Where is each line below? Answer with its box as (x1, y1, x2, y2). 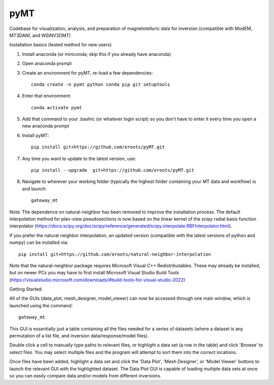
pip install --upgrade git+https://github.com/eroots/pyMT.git (31, 168, 195, 173)
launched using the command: (9, 302, 73, 308)
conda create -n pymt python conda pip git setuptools (31, 81, 170, 87)
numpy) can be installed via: (9, 239, 68, 246)
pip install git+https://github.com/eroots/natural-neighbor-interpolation (18, 251, 211, 257)
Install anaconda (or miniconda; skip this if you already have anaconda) (22, 51, 171, 57)
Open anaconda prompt (22, 60, 72, 67)
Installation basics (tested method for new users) (9, 42, 112, 48)
